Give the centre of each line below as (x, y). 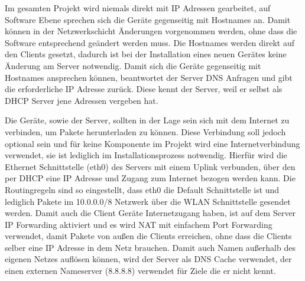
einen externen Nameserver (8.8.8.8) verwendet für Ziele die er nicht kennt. (140, 271)
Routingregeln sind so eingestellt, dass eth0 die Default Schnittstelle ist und (142, 189)
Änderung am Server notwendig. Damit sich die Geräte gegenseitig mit (133, 65)
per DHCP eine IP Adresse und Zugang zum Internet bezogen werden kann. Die (150, 178)
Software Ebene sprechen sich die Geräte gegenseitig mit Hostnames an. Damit (148, 19)
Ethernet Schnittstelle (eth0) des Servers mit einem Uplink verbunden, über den (150, 166)
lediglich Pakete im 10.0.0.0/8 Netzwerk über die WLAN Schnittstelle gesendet (148, 201)
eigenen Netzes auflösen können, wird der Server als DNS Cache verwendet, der (148, 259)
